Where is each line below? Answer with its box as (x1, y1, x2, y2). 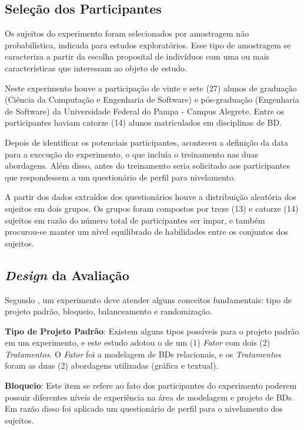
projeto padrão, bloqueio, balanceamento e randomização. (5, 305, 212, 317)
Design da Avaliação (5, 265, 129, 284)
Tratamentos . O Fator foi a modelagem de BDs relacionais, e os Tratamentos (5, 347, 281, 360)
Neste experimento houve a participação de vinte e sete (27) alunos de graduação (5, 81, 297, 94)
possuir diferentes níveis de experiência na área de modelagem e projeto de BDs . (5, 390, 294, 403)
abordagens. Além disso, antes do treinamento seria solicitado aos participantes (5, 159, 290, 172)
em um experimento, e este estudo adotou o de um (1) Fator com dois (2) (5, 336, 270, 349)
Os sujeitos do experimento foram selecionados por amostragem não (5, 27, 249, 40)
